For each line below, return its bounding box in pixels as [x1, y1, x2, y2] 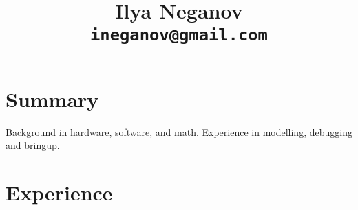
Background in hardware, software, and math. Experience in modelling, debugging [6, 124, 352, 139]
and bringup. [6, 138, 60, 152]
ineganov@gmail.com [90, 25, 268, 45]
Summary [6, 84, 99, 113]
